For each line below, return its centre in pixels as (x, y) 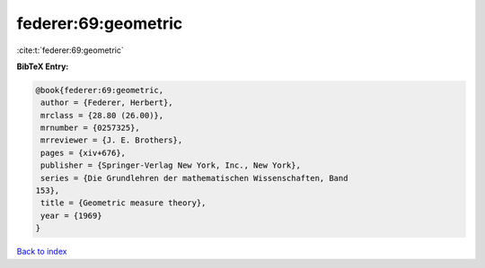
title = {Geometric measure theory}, (123, 203)
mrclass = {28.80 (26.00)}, (102, 115)
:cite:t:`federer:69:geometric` (71, 50)
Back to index (42, 252)
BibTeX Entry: (43, 66)
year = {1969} (71, 216)
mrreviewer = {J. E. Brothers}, (112, 140)
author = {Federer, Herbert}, (107, 103)
